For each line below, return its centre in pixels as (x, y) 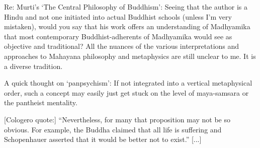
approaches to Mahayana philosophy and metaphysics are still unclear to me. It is (130, 56)
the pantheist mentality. (41, 102)
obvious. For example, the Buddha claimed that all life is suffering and (113, 129)
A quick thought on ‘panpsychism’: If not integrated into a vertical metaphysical (128, 83)
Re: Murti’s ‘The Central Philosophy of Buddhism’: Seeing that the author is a (126, 7)
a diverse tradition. (33, 66)
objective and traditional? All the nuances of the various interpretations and (122, 46)
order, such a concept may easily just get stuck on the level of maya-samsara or (126, 92)
